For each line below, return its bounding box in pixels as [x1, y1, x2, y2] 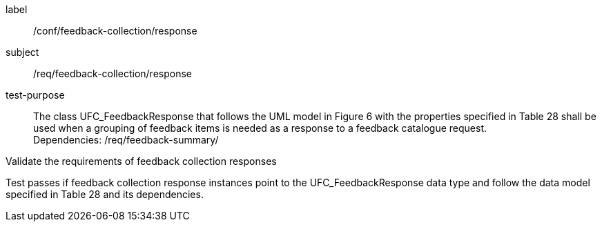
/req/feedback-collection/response [33, 68, 192, 79]
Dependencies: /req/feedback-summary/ [33, 134, 219, 146]
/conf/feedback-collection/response [33, 25, 197, 37]
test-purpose [6, 89, 65, 101]
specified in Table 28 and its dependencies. [6, 188, 204, 200]
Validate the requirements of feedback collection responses [6, 155, 277, 167]
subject [6, 46, 39, 58]
